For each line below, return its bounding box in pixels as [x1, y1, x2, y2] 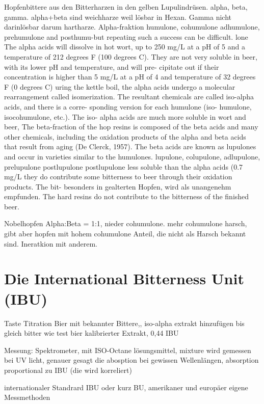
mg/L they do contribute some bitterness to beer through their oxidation [4, 171, 232, 182]
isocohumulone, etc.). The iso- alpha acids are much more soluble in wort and [4, 111, 246, 122]
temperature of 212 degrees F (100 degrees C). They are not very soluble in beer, [4, 51, 257, 62]
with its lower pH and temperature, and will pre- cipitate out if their [4, 61, 219, 72]
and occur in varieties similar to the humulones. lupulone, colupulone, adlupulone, [4, 151, 260, 161]
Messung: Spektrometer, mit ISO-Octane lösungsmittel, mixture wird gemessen [4, 344, 251, 355]
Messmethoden [4, 392, 50, 402]
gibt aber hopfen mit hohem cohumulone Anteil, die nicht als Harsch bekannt [4, 228, 246, 239]
